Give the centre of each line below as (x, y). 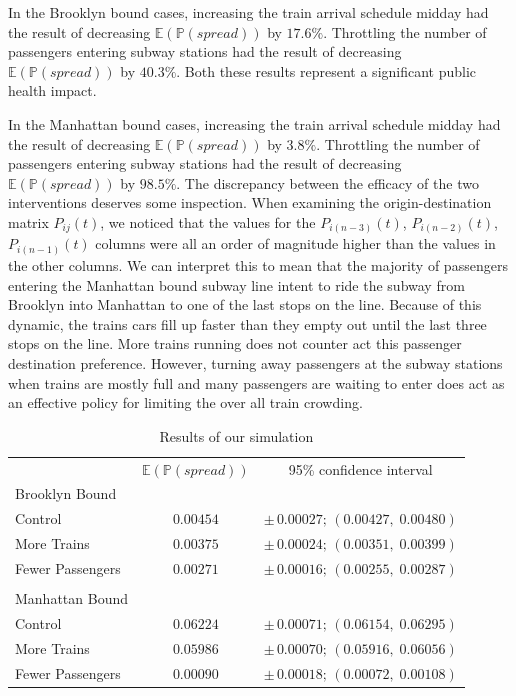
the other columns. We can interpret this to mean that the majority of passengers (258, 264)
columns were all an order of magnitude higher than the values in (295, 243)
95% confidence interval (360, 468)
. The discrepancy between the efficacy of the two (327, 182)
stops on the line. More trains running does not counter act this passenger (235, 343)
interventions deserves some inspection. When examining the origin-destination (250, 202)
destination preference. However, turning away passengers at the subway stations (255, 362)
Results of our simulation (236, 435)
